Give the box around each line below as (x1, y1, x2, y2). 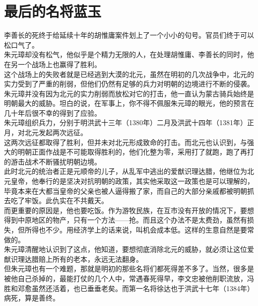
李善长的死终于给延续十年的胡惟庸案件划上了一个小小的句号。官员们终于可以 (4, 30, 254, 40)
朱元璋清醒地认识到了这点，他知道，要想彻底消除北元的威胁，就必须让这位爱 (4, 244, 254, 254)
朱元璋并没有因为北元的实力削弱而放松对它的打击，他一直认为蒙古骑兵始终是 (4, 88, 254, 98)
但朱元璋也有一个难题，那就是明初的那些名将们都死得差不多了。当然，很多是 (4, 263, 254, 274)
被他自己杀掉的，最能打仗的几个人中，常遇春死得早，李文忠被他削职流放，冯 (4, 273, 254, 283)
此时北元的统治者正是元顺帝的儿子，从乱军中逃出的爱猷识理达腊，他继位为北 (4, 166, 254, 176)
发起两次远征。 (38, 127, 87, 138)
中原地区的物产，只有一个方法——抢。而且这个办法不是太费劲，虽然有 (17, 215, 247, 225)
